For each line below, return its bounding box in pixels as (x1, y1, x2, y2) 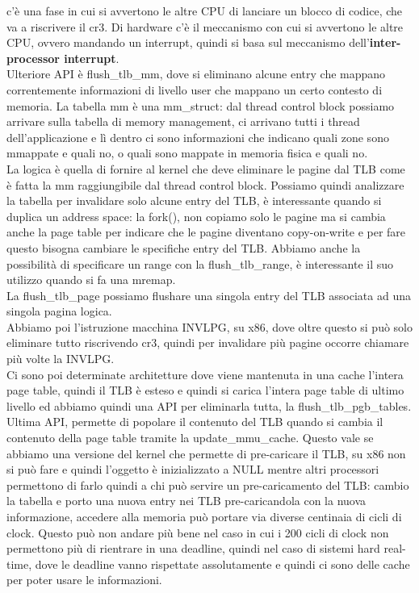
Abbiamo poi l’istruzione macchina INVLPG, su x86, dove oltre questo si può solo (6, 318, 413, 335)
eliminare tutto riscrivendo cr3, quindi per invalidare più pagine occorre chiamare (6, 334, 409, 351)
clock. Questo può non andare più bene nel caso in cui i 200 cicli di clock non (6, 524, 389, 541)
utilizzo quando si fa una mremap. (6, 271, 176, 288)
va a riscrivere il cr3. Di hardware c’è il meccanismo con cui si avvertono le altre (6, 18, 404, 35)
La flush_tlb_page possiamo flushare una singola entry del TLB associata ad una (6, 286, 411, 303)
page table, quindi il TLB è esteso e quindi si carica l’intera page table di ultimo (6, 382, 404, 399)
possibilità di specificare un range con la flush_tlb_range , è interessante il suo (6, 255, 394, 272)
